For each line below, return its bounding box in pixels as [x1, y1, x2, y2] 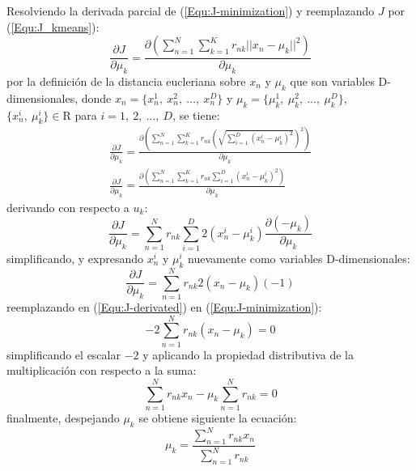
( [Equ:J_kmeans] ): [6, 18, 100, 35]
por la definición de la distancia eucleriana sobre [6, 73, 246, 90]
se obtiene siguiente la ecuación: [138, 409, 297, 426]
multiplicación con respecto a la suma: [6, 362, 197, 379]
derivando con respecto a [6, 198, 129, 215]
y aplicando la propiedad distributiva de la [142, 346, 354, 363]
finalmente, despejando [6, 409, 120, 426]
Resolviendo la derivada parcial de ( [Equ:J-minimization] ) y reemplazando [6, 2, 375, 19]
